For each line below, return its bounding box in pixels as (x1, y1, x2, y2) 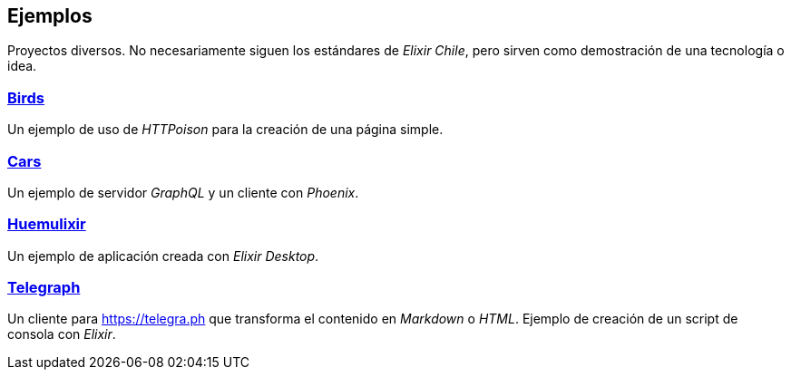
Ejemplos (7, 5, 93, 27)
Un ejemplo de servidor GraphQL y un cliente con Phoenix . (7, 184, 359, 200)
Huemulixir (7, 215, 86, 234)
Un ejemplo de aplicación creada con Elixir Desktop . (7, 247, 319, 264)
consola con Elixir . (7, 326, 116, 343)
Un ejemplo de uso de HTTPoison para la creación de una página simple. (7, 121, 444, 138)
